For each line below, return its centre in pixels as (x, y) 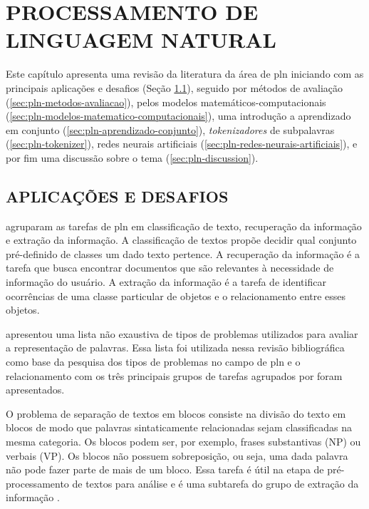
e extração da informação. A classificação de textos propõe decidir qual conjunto (181, 240)
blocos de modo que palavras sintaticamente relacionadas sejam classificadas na (179, 427)
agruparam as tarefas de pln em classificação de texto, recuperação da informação (184, 226)
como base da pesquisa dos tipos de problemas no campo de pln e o (153, 362)
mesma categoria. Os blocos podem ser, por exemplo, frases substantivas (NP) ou (183, 441)
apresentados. (35, 390)
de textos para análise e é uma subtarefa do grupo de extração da (215, 483)
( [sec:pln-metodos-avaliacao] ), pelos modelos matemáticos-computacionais (166, 102)
